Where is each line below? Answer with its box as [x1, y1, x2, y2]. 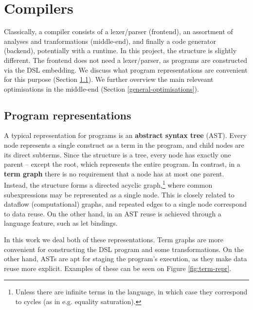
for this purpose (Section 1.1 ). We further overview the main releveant [4, 74, 214, 84]
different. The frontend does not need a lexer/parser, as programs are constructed [4, 55, 248, 65]
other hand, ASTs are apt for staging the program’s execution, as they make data [4, 253, 247, 264]
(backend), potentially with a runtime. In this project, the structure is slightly [4, 45, 237, 56]
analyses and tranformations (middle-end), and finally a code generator [4, 36, 216, 46]
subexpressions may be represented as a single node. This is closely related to [4, 189, 235, 199]
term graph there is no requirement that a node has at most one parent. [4, 168, 224, 178]
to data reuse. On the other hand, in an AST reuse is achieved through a [4, 208, 221, 218]
